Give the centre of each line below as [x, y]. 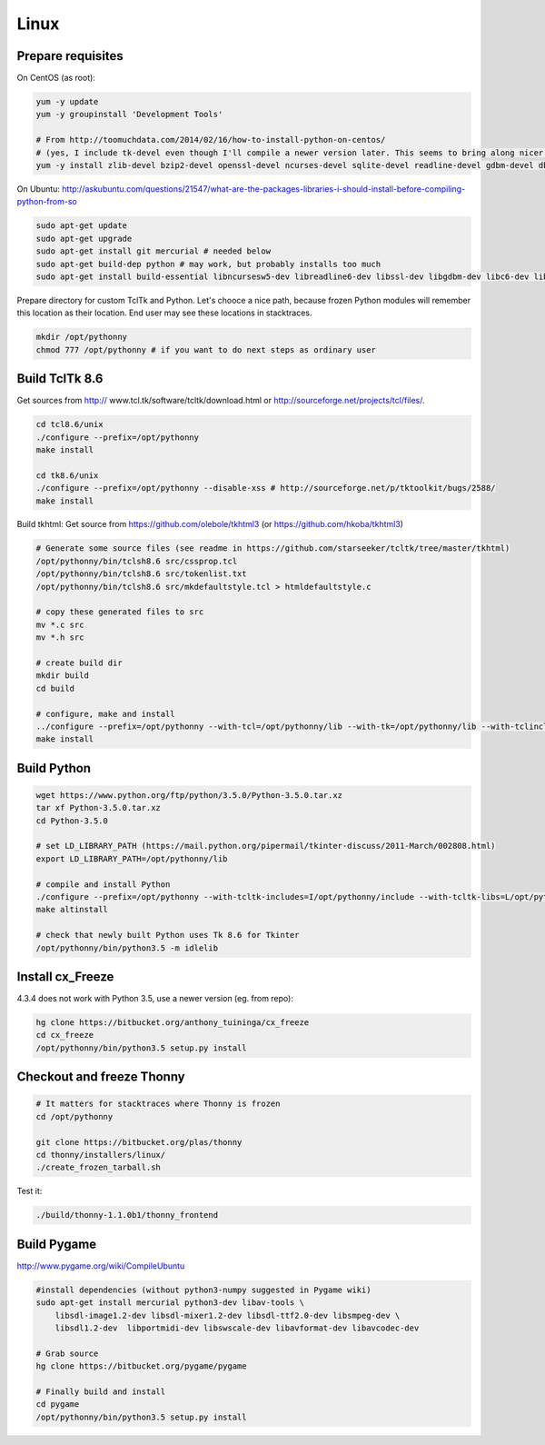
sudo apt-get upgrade [84, 238]
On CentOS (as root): [56, 78]
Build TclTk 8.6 [60, 379]
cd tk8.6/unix [67, 475]
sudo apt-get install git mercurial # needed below [154, 251]
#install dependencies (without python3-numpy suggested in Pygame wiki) [203, 1290]
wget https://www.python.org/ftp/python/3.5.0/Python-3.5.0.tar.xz [189, 795]
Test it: [30, 1191]
